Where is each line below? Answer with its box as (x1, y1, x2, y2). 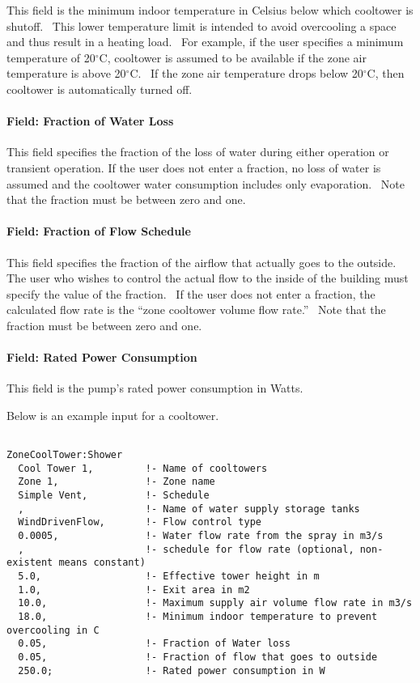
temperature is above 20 (6, 65, 126, 82)
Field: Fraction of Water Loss (6, 112, 174, 129)
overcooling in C (6, 624, 100, 636)
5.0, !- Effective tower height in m (18, 571, 320, 583)
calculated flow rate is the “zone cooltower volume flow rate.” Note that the (6, 301, 386, 318)
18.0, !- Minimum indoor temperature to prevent (18, 611, 378, 623)
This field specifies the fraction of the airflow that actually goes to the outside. (6, 253, 397, 270)
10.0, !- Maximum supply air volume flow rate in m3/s (18, 597, 413, 609)
